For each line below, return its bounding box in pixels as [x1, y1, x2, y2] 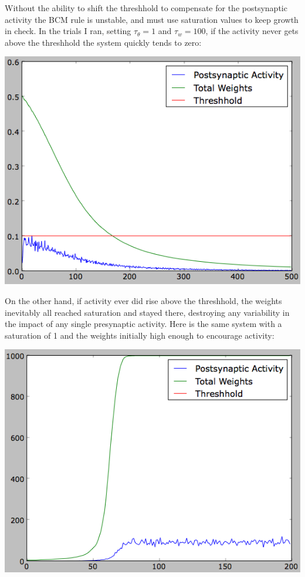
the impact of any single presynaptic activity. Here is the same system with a [5, 318, 282, 330]
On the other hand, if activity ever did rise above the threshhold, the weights [5, 294, 282, 306]
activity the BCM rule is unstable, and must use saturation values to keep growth [5, 13, 299, 25]
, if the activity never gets [205, 25, 299, 37]
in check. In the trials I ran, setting [5, 25, 131, 37]
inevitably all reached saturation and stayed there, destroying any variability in [5, 306, 290, 318]
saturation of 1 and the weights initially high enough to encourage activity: [5, 329, 274, 341]
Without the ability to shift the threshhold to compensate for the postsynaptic [5, 2, 287, 14]
